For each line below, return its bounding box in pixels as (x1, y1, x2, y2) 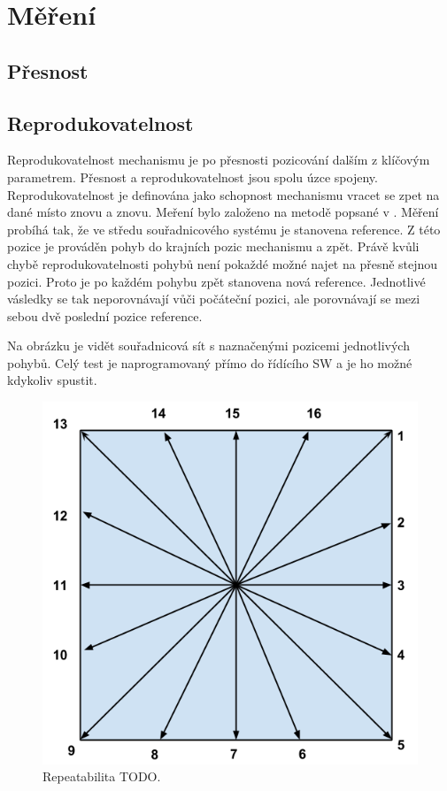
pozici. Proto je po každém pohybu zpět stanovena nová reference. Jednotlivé (7, 272, 426, 290)
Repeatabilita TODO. (42, 767, 161, 786)
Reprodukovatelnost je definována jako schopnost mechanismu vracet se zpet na (7, 185, 440, 204)
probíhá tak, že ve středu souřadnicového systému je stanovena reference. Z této (7, 219, 441, 238)
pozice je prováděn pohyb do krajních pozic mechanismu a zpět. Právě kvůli (7, 237, 420, 256)
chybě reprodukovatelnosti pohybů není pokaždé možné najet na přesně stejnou (7, 254, 438, 273)
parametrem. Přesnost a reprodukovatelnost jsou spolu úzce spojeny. (7, 167, 378, 186)
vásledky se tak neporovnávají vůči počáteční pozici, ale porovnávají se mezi (7, 289, 420, 308)
